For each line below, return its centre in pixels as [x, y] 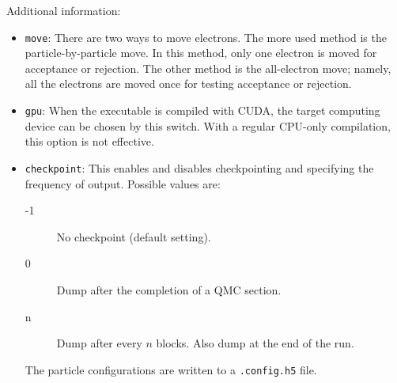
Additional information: [64, 10]
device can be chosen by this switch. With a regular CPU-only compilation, [208, 125]
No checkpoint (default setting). [134, 236]
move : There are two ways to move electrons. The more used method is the [206, 37]
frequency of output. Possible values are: [123, 183]
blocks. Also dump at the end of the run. [255, 343]
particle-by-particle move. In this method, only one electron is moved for [201, 53]
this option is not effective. [89, 141]
